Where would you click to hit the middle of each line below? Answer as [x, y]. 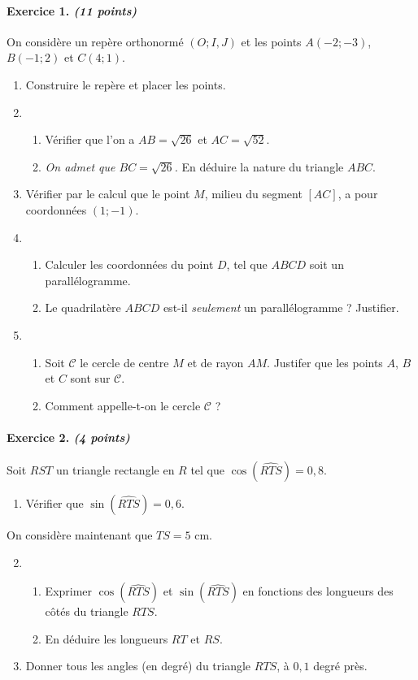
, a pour [358, 194]
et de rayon [216, 362]
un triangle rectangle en [115, 470]
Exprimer [69, 591]
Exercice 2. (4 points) [68, 437]
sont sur [90, 378]
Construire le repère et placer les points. [126, 84]
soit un [327, 264]
